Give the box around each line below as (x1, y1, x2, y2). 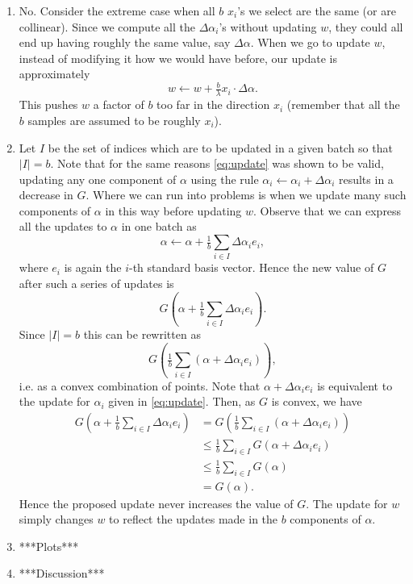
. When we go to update (250, 34, 370, 51)
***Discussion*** (19, 565, 105, 582)
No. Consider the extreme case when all (19, 2, 215, 19)
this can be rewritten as (83, 326, 201, 343)
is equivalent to (317, 377, 393, 394)
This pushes (19, 96, 78, 113)
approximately (19, 65, 90, 82)
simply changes (19, 511, 94, 528)
